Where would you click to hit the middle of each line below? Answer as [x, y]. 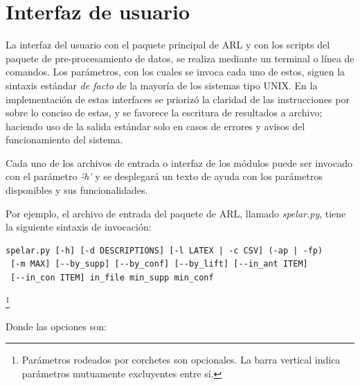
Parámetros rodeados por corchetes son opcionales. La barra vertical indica [181, 360]
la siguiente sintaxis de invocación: [79, 227]
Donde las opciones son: [56, 326]
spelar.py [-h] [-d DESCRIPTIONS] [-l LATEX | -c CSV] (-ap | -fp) [164, 250]
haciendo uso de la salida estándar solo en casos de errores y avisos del [155, 126]
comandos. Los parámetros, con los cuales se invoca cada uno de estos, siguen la [175, 72]
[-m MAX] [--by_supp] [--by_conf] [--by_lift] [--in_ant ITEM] [159, 264]
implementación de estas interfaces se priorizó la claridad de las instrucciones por [178, 99]
